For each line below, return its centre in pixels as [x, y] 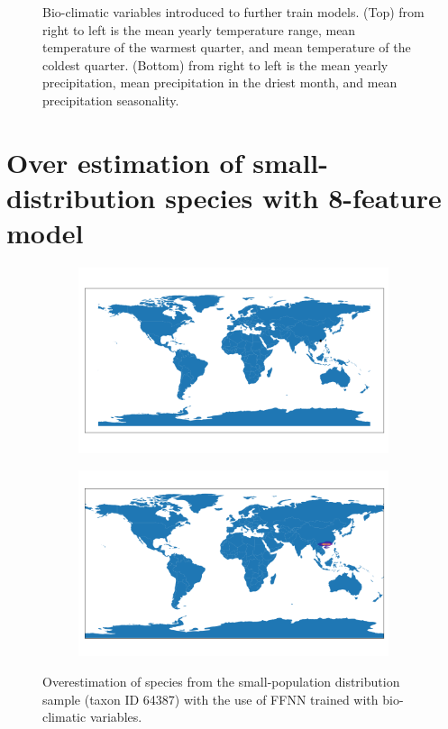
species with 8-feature [303, 197]
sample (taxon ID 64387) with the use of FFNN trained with [210, 699]
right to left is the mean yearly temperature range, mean [199, 29]
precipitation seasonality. [111, 100]
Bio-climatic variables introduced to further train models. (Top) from [233, 12]
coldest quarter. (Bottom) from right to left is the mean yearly [215, 64]
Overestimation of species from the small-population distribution [221, 682]
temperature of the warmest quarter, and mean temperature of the [227, 47]
